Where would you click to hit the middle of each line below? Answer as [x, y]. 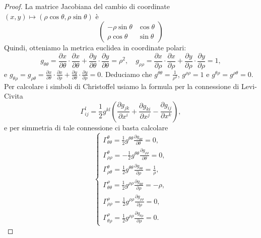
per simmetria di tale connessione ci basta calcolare [89, 127]
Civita [14, 96]
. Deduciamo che [126, 74]
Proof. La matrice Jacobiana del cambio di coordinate [87, 6]
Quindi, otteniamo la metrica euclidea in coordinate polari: [95, 48]
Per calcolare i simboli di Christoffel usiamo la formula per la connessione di [122, 86]
